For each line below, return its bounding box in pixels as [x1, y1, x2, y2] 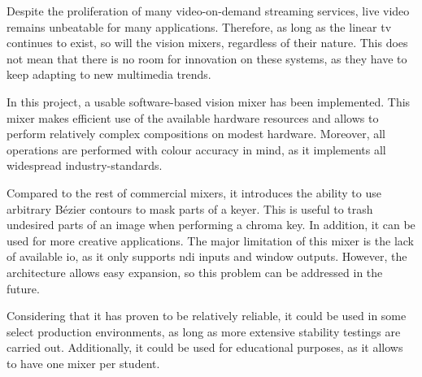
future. [7, 279, 40, 297]
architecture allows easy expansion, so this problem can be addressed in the [7, 263, 383, 280]
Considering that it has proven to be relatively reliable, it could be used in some [7, 307, 407, 324]
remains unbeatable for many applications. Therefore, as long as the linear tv [7, 18, 392, 35]
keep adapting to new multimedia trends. [7, 66, 211, 83]
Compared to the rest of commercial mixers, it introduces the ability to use [7, 184, 381, 201]
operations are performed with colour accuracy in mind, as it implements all [7, 141, 386, 158]
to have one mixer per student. [7, 354, 160, 371]
